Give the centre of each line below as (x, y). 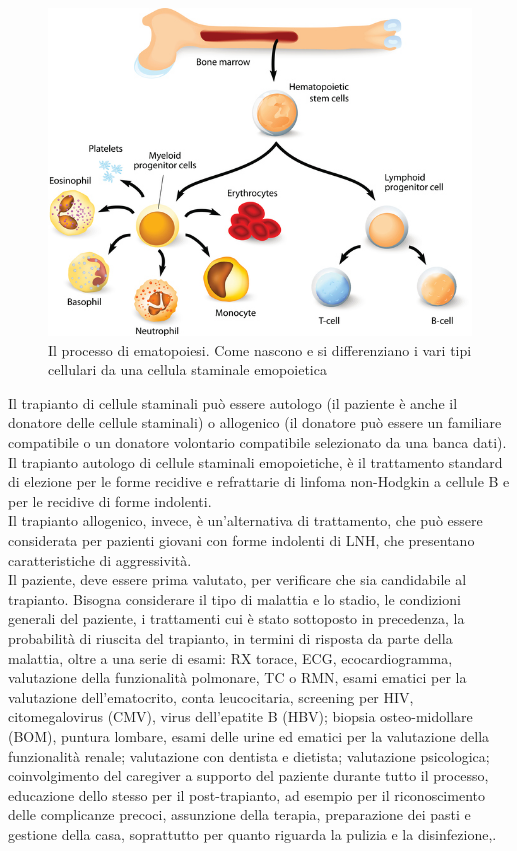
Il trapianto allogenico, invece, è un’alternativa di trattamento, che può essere (245, 520)
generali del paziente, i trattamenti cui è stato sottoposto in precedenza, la (236, 618)
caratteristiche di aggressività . (100, 559)
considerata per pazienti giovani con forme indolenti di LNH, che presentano (241, 540)
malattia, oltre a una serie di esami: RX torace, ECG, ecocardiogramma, (230, 657)
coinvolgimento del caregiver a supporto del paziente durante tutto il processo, (248, 775)
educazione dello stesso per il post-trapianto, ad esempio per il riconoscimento (246, 794)
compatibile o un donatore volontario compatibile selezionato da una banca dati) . (257, 442)
